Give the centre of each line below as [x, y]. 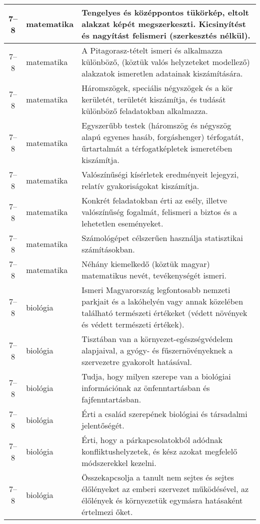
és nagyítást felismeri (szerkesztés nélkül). [166, 35]
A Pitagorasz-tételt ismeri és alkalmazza [152, 50]
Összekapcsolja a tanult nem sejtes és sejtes [158, 477]
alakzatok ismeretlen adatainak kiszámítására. [162, 73]
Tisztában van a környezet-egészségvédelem [157, 339]
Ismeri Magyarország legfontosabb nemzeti [156, 290]
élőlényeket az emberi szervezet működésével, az [165, 489]
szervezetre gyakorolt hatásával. [137, 362]
